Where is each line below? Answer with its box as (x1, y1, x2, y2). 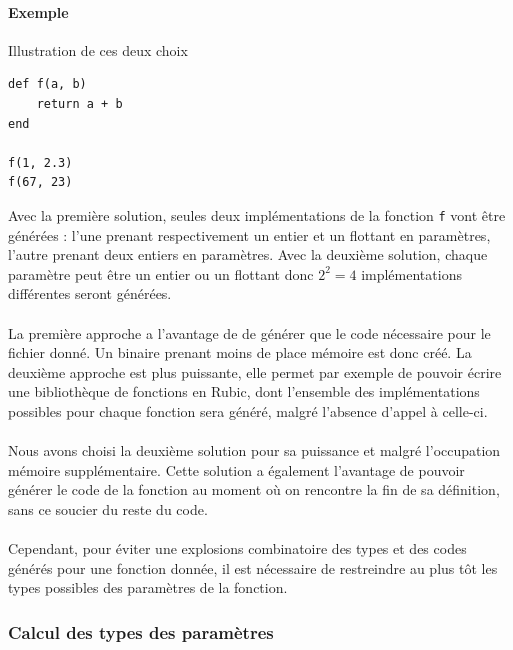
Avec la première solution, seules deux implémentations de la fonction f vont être (8, 204, 506, 225)
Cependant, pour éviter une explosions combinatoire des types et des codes (8, 538, 467, 559)
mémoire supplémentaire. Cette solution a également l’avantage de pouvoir (8, 459, 465, 480)
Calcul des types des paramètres (8, 619, 274, 644)
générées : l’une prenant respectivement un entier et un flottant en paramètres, (8, 224, 491, 245)
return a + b (36, 96, 123, 111)
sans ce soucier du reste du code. (8, 498, 208, 519)
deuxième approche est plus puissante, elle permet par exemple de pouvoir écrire (8, 361, 502, 382)
